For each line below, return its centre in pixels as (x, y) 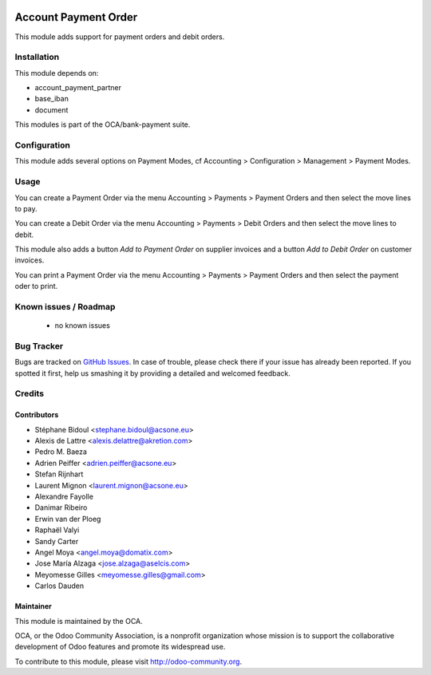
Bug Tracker (39, 345)
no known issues (83, 326)
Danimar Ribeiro (61, 507)
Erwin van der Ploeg (68, 519)
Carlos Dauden (59, 586)
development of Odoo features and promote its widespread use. (120, 647)
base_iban (52, 99)
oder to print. (36, 286)
